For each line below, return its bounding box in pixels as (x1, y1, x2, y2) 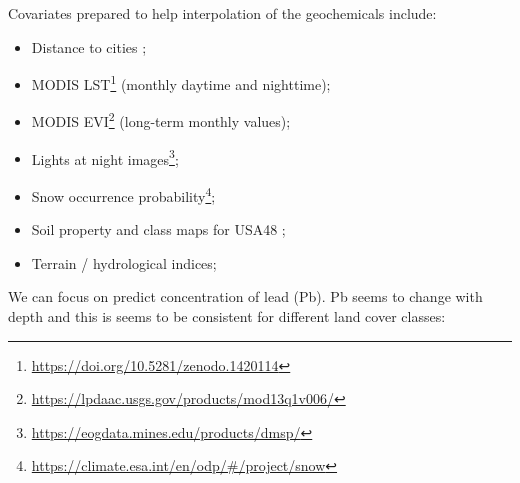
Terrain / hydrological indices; (31, 252, 217, 273)
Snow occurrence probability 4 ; (31, 182, 216, 206)
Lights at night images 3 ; (31, 145, 179, 169)
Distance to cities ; (31, 36, 147, 57)
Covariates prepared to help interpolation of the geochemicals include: (8, 3, 437, 23)
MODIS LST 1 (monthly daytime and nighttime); (31, 71, 331, 94)
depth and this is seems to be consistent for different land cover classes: (8, 305, 446, 326)
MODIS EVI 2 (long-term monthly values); (31, 108, 291, 132)
